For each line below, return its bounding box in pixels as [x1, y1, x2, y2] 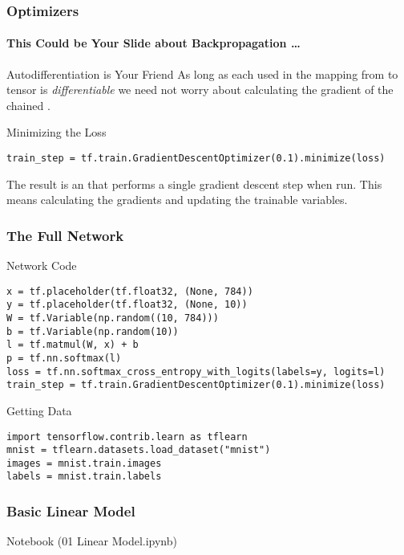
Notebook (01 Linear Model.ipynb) [6, 533, 177, 549]
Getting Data [6, 402, 72, 418]
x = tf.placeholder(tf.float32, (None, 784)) [6, 285, 253, 297]
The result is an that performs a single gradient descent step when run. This [6, 175, 382, 192]
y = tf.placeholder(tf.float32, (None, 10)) [6, 299, 248, 311]
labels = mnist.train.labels [6, 471, 162, 483]
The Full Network [6, 225, 124, 245]
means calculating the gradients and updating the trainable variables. [6, 191, 348, 208]
